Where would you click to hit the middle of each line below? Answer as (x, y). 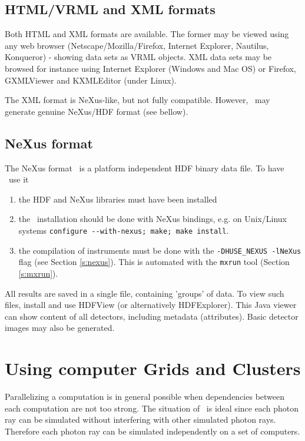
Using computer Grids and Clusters (153, 368)
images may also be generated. (60, 328)
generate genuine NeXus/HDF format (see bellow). (97, 111)
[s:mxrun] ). (38, 273)
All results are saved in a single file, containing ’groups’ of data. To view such (145, 293)
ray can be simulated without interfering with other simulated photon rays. (140, 420)
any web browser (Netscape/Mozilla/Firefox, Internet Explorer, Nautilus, (137, 45)
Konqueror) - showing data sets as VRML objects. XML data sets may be (138, 57)
